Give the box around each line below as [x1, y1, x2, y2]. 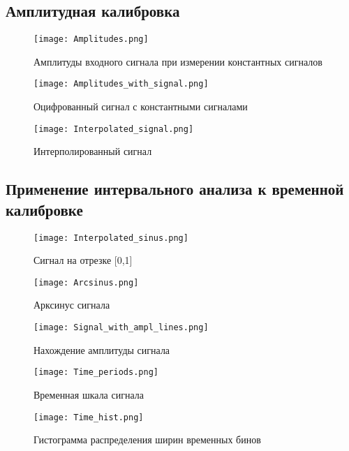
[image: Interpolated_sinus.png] [34, 232, 188, 243]
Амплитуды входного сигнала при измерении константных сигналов [34, 54, 322, 68]
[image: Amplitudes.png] [34, 34, 149, 45]
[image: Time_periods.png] [34, 367, 158, 378]
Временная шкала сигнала [34, 387, 144, 401]
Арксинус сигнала [34, 297, 110, 312]
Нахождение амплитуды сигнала [34, 342, 170, 357]
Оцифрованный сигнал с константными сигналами [34, 99, 248, 114]
